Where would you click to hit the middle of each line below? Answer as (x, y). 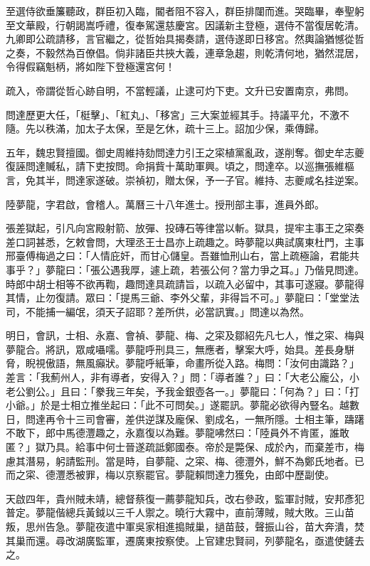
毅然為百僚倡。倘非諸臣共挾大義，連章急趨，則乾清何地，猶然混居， (205, 52)
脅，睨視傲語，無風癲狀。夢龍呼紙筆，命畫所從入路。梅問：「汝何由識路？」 (183, 363)
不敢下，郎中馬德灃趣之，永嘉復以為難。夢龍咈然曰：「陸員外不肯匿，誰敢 (178, 433)
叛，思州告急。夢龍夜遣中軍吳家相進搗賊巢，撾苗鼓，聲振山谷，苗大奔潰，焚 (185, 526)
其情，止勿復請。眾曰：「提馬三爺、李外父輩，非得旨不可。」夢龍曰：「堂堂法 (183, 298)
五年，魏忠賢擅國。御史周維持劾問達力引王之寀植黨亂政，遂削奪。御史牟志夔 (185, 152)
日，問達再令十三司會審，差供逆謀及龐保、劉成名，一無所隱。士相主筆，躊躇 (185, 418)
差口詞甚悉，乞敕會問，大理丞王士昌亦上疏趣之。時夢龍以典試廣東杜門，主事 (185, 241)
